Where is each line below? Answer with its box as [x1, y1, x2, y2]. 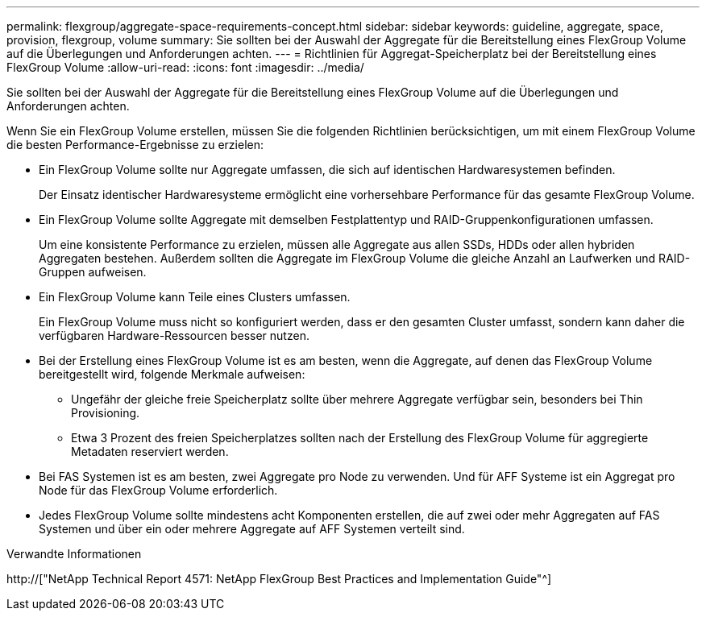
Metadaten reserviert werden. [71, 445, 229, 458]
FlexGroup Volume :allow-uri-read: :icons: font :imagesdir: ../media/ [6, 60, 364, 74]
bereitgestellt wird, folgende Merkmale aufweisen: [39, 367, 305, 381]
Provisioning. [71, 406, 140, 420]
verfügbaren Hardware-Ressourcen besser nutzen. [39, 329, 309, 342]
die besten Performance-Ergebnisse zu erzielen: [6, 138, 264, 151]
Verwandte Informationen [6, 547, 142, 561]
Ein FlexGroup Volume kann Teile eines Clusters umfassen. [39, 290, 351, 304]
